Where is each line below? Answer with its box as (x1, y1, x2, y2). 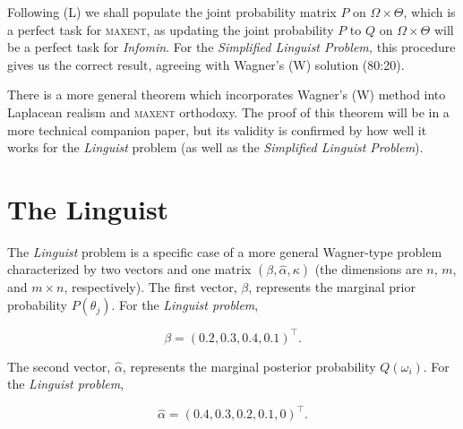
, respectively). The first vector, (64, 278, 237, 296)
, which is (403, 3, 456, 21)
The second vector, (7, 356, 111, 375)
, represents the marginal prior (248, 278, 416, 296)
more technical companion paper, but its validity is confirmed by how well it (7, 120, 427, 139)
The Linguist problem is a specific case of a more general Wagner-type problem (7, 242, 442, 261)
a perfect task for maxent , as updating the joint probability (7, 20, 334, 39)
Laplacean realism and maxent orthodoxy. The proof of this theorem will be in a (7, 102, 450, 121)
